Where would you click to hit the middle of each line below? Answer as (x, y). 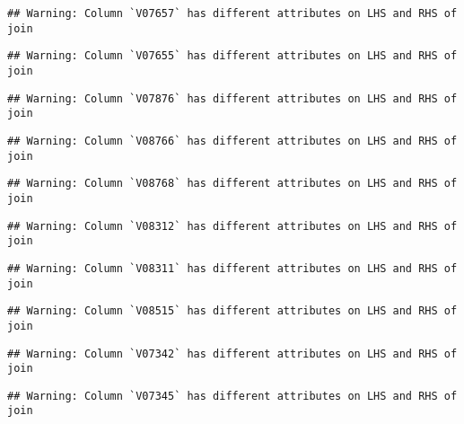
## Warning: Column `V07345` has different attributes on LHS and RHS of (232, 396)
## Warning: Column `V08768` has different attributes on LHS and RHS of (232, 184)
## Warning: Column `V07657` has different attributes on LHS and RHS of (232, 13)
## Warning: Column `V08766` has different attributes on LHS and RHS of (232, 141)
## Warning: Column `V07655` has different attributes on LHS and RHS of (232, 56)
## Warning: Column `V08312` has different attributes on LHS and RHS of (232, 226)
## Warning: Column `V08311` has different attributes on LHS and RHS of (232, 268)
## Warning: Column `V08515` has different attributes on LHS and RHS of (232, 311)
